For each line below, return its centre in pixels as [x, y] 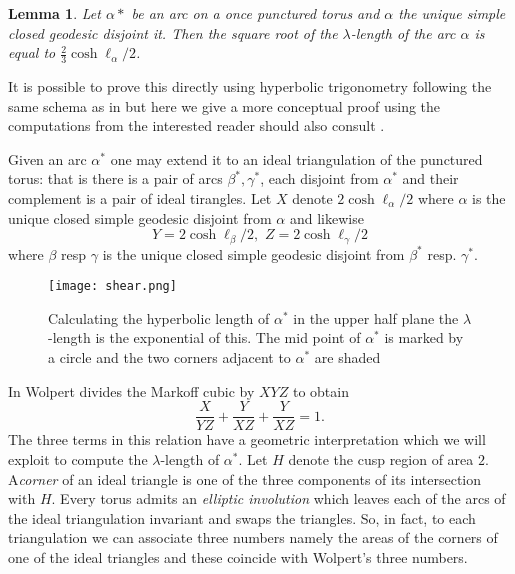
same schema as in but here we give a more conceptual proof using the [224, 105]
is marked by [424, 337]
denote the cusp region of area [381, 458]
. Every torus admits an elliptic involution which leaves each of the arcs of [278, 498]
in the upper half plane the [376, 317]
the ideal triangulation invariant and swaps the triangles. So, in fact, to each [242, 517]
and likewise [326, 217]
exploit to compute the [78, 458]
